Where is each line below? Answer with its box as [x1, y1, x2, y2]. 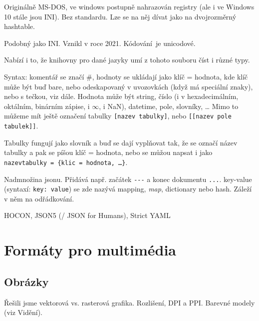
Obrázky [4, 273, 49, 289]
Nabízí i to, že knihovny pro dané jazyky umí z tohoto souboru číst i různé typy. [4, 54, 250, 65]
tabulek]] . [4, 120, 38, 130]
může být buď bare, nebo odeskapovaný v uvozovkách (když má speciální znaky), [4, 81, 253, 91]
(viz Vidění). [4, 307, 43, 317]
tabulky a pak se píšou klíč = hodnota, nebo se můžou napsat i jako [4, 147, 213, 157]
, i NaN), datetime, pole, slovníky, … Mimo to [99, 100, 239, 111]
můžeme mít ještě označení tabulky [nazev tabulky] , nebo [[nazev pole [4, 110, 232, 121]
